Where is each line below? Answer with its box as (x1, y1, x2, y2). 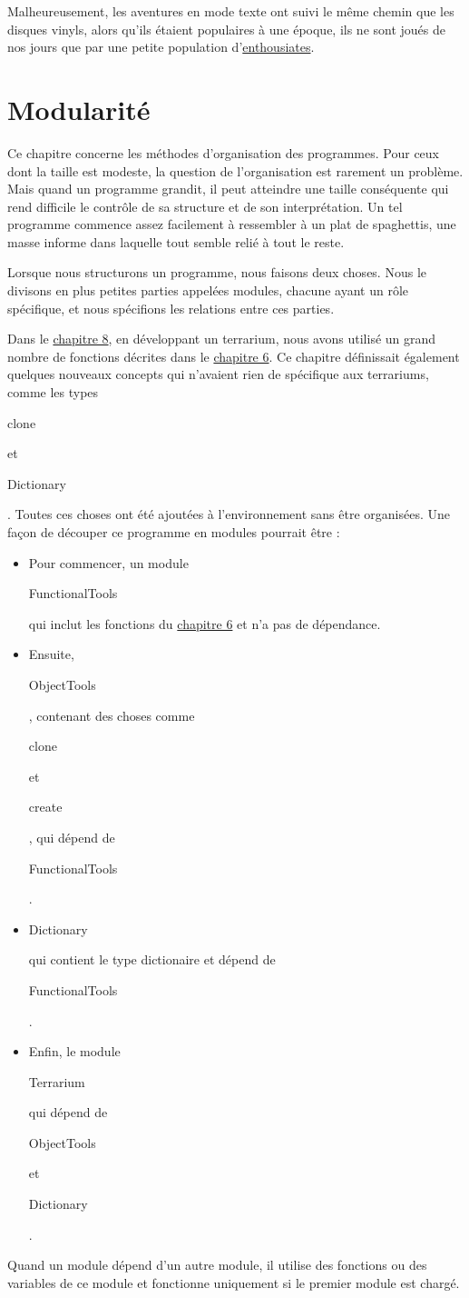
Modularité (7, 90, 151, 127)
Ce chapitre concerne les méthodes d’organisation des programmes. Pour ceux (7, 143, 439, 162)
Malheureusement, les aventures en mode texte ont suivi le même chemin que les (7, 2, 454, 20)
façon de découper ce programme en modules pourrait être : (7, 523, 340, 541)
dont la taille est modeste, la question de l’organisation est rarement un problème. (7, 161, 464, 180)
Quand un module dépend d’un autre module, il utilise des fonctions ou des (7, 1255, 427, 1274)
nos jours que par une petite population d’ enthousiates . (7, 37, 315, 56)
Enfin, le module (28, 1042, 121, 1061)
